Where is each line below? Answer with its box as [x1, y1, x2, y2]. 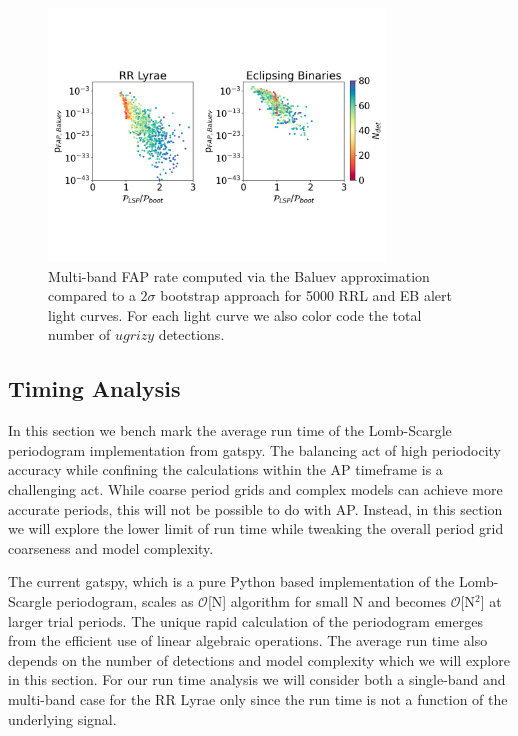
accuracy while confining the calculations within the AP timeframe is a [8, 459, 443, 480]
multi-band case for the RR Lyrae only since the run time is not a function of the [8, 688, 508, 709]
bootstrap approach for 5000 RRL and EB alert [160, 285, 452, 306]
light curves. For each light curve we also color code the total [48, 304, 422, 325]
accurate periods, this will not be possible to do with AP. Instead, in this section [8, 498, 503, 519]
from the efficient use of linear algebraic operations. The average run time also [8, 630, 488, 651]
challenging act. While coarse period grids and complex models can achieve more [8, 479, 503, 499]
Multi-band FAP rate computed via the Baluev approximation [48, 265, 430, 286]
